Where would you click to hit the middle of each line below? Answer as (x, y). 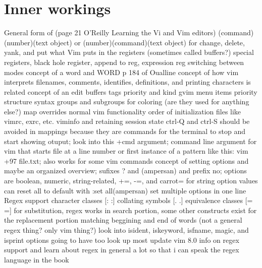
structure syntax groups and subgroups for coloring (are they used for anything (127, 102)
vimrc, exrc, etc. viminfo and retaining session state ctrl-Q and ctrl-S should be (127, 121)
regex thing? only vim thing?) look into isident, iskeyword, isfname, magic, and (126, 230)
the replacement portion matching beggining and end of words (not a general (123, 220)
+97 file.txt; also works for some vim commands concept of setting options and (126, 160)
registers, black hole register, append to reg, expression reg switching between (124, 62)
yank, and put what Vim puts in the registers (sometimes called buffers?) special (129, 52)
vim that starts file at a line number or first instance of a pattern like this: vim (126, 151)
